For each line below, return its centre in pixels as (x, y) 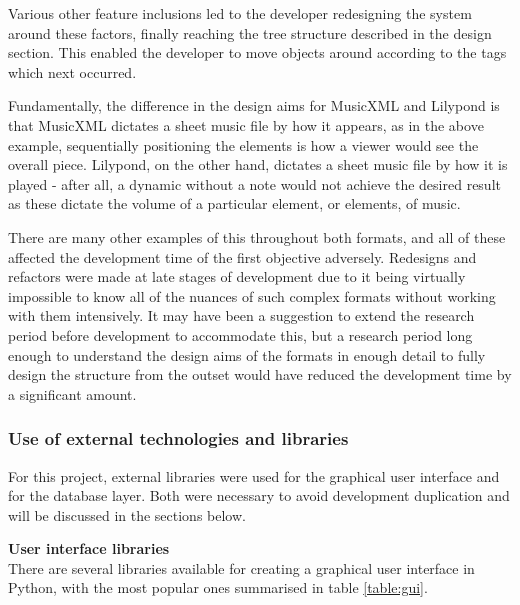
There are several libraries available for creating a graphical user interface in (241, 567)
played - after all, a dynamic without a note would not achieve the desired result (254, 183)
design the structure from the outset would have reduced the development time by (260, 374)
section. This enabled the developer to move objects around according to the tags (257, 52)
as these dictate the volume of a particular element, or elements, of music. (234, 203)
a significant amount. (72, 393)
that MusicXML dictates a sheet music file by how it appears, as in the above (246, 124)
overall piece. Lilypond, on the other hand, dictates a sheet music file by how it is (258, 164)
